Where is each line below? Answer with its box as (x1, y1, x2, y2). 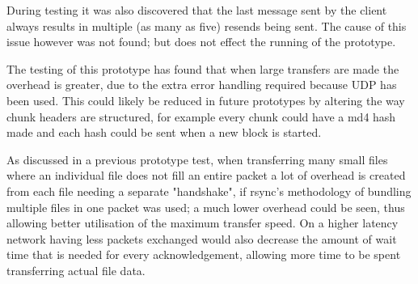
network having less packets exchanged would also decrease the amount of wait (6, 230, 397, 247)
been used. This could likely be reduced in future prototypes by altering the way (6, 91, 405, 108)
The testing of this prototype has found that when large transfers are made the (6, 60, 399, 77)
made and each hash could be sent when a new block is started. (6, 124, 322, 141)
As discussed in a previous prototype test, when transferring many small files (6, 150, 388, 167)
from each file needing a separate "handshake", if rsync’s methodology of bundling (6, 182, 412, 199)
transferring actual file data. (6, 261, 146, 278)
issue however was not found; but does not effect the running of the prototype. (6, 33, 396, 50)
